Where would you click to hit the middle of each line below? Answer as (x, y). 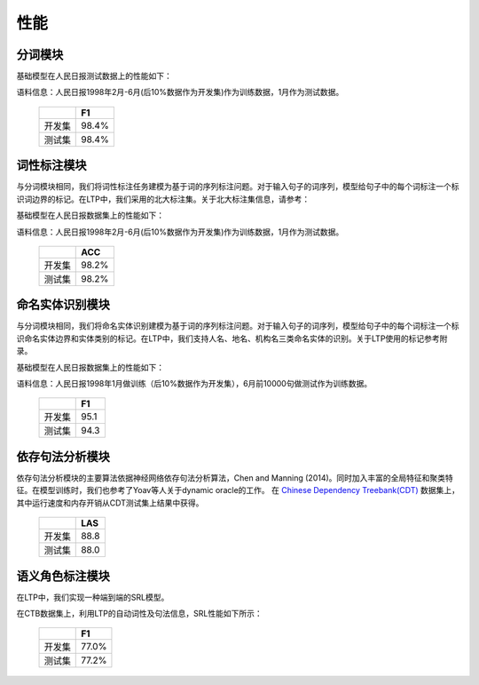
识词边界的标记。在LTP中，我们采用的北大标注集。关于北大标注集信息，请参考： (163, 199)
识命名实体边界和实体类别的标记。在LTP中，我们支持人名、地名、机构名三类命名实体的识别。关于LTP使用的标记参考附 (232, 339)
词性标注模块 (51, 166)
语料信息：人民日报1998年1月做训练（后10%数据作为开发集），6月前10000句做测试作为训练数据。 (194, 383)
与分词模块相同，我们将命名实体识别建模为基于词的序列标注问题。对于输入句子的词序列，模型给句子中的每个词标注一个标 (238, 326)
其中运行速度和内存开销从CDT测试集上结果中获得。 (110, 503)
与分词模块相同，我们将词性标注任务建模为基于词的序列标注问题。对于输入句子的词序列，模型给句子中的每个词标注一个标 (238, 187)
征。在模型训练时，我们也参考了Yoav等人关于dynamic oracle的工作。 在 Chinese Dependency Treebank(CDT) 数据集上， (238, 490)
